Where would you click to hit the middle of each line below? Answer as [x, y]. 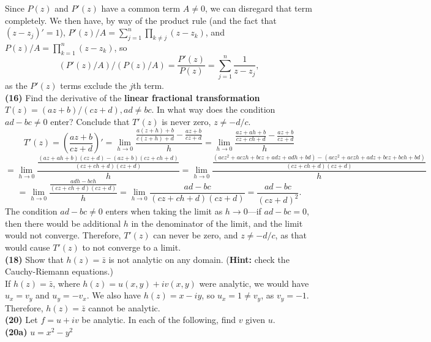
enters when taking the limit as [164, 211]
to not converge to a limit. [132, 247]
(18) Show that [34, 259]
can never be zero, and [196, 235]
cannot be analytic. [124, 307]
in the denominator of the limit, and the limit [217, 223]
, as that [291, 235]
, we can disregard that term [259, 8]
